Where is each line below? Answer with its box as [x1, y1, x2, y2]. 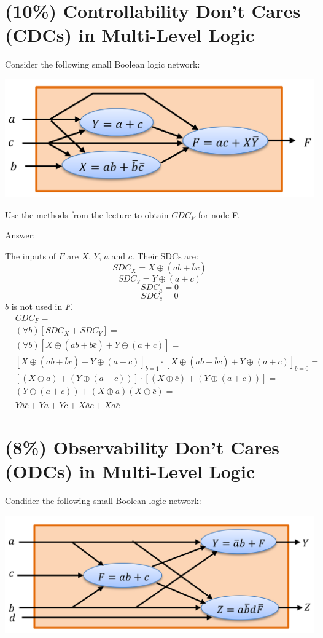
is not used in [11, 300, 63, 313]
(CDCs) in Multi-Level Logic [5, 22, 255, 47]
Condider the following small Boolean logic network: [5, 494, 201, 506]
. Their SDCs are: [131, 249, 198, 262]
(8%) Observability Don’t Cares [5, 434, 279, 459]
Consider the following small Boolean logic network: [5, 58, 200, 71]
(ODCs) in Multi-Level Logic [5, 458, 255, 483]
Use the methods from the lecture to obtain [5, 208, 169, 221]
